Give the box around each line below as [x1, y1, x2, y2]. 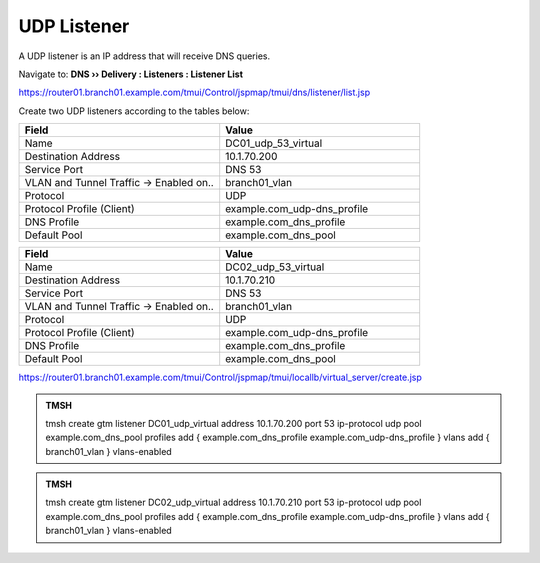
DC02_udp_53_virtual [225, 260, 325, 274]
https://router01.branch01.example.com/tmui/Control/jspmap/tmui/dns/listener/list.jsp [18, 86, 370, 99]
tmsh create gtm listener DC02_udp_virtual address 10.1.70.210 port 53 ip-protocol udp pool [45, 496, 422, 509]
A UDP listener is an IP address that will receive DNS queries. [18, 50, 270, 62]
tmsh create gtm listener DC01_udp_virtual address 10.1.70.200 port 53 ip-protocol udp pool [45, 417, 422, 429]
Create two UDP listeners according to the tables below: [18, 105, 250, 117]
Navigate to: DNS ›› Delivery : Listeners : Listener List [18, 68, 244, 80]
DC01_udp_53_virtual [225, 136, 323, 150]
